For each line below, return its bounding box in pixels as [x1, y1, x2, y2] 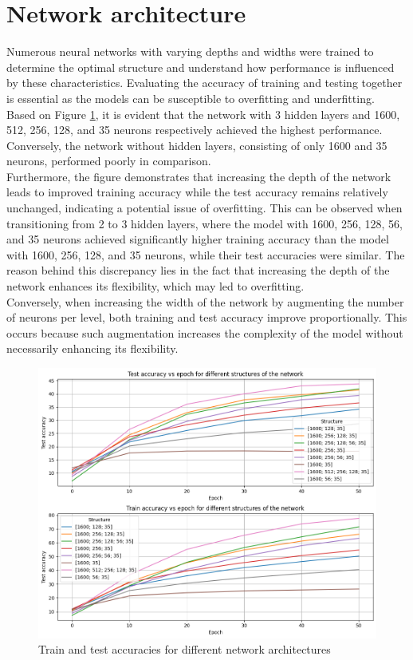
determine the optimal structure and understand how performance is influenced [6, 58, 395, 75]
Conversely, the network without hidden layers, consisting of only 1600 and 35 [6, 136, 387, 153]
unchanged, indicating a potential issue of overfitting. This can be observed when [6, 200, 403, 216]
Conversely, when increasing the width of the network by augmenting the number [6, 293, 404, 310]
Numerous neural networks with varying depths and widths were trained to [6, 43, 374, 60]
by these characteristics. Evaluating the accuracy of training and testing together [6, 74, 403, 91]
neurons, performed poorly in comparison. [6, 152, 211, 169]
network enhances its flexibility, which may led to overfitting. [6, 278, 305, 294]
